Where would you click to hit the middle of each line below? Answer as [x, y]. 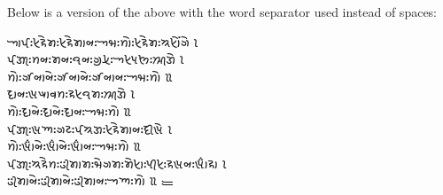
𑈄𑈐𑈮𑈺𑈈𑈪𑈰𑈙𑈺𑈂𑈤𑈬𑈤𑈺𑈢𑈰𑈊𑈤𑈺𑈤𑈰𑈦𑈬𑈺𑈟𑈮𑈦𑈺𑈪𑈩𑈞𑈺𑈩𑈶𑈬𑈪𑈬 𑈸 [117, 163]
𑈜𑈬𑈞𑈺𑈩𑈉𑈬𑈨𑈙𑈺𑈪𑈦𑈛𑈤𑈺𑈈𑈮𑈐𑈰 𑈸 [71, 94]
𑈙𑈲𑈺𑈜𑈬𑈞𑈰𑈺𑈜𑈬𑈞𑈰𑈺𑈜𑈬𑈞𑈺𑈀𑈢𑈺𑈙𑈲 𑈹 [70, 110]
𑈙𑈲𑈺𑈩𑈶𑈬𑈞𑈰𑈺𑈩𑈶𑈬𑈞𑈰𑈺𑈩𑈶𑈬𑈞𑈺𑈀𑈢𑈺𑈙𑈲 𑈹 [74, 146]
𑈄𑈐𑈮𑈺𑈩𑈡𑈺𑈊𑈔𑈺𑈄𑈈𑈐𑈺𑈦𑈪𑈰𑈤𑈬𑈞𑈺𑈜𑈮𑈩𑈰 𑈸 [90, 128]
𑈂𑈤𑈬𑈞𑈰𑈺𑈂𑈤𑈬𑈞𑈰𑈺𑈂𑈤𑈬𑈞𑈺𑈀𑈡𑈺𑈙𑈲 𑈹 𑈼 [90, 180]
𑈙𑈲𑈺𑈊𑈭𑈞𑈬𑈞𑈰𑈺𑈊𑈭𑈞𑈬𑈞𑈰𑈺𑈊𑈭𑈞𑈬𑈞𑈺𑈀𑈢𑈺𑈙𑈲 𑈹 [90, 76]
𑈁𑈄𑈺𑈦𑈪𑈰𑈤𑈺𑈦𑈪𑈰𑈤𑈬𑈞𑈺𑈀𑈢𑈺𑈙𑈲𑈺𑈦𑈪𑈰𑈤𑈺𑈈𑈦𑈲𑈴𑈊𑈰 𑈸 [103, 41]
